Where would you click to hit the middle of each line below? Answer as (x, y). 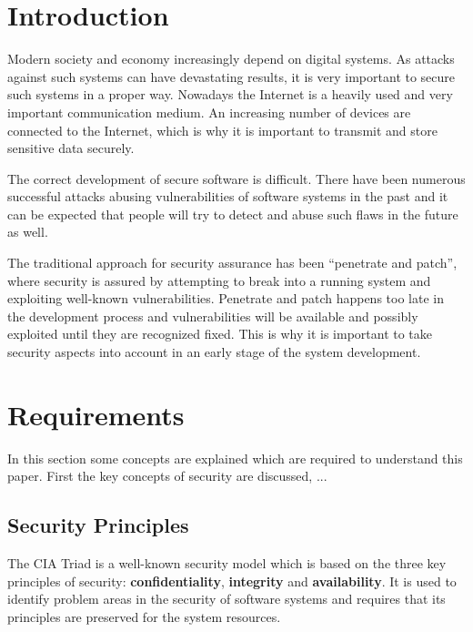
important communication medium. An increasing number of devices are (209, 112)
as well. (28, 232)
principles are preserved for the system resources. (144, 616)
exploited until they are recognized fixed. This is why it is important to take (220, 334)
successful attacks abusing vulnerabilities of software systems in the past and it (228, 196)
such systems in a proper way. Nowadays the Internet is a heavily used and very (230, 94)
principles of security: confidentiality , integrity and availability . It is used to (232, 581)
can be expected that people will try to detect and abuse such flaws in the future (233, 214)
